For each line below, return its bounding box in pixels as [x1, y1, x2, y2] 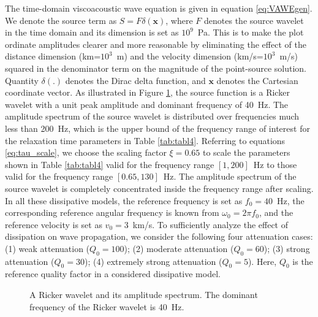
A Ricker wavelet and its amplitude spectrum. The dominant [29, 288, 258, 301]
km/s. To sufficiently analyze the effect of [132, 218, 289, 231]
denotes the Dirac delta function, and [65, 74, 206, 86]
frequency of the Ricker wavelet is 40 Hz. [29, 300, 184, 313]
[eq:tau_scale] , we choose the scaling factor [5, 146, 167, 159]
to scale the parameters [202, 146, 290, 159]
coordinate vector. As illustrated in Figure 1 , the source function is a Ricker [5, 86, 290, 99]
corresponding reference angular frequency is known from [5, 206, 219, 219]
